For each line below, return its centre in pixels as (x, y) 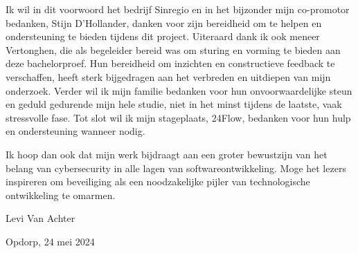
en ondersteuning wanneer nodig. (75, 131)
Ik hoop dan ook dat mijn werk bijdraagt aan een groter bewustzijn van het (167, 154)
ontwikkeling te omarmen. (61, 195)
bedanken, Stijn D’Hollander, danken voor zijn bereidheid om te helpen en (164, 22)
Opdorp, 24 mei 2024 (50, 241)
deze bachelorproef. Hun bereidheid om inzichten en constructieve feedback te (170, 63)
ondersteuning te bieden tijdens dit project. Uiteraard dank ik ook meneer (163, 36)
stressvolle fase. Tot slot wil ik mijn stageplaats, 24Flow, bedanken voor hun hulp (178, 117)
